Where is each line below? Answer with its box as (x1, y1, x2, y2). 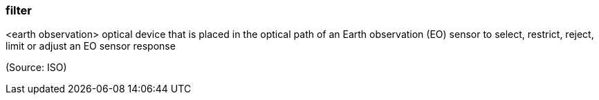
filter (6, 3, 32, 17)
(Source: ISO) (6, 61, 67, 74)
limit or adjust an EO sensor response (6, 40, 176, 52)
